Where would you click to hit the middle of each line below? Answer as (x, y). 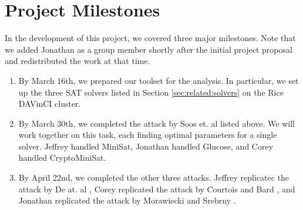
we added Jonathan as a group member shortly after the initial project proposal (149, 49)
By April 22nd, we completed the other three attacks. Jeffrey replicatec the (154, 177)
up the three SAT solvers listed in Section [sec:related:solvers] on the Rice (151, 92)
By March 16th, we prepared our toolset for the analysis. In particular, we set (159, 80)
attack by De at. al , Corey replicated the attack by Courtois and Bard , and (157, 189)
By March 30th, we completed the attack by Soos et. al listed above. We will (156, 123)
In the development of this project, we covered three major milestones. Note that (150, 38)
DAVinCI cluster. (50, 104)
